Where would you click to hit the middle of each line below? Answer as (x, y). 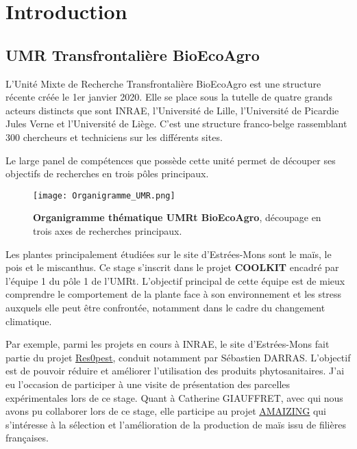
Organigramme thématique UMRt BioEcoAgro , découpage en (177, 217)
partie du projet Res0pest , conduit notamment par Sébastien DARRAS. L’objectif (178, 357)
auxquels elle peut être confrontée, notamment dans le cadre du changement (165, 307)
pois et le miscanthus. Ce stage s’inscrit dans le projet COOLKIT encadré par (172, 267)
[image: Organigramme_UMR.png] (104, 195)
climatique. (29, 321)
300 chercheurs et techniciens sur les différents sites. (114, 137)
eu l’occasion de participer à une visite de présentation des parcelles (148, 384)
